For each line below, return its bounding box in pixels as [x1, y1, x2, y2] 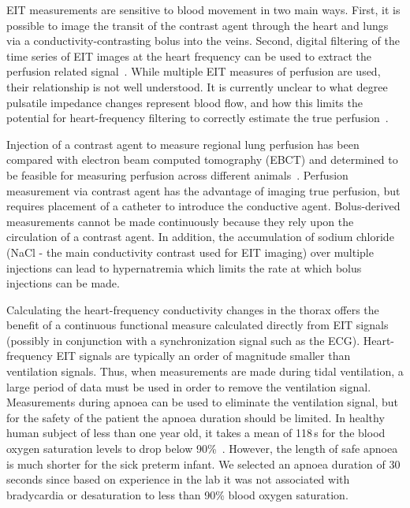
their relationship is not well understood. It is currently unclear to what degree [6, 78, 388, 95]
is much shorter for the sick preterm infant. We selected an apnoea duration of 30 [6, 455, 401, 472]
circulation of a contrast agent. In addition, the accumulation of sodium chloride [6, 228, 394, 245]
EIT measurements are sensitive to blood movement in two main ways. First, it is [6, 2, 401, 17]
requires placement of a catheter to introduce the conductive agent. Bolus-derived [6, 198, 401, 214]
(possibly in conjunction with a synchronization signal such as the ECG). [6, 332, 360, 348]
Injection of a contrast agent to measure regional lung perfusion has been [6, 135, 360, 152]
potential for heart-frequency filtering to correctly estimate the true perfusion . [6, 109, 389, 126]
